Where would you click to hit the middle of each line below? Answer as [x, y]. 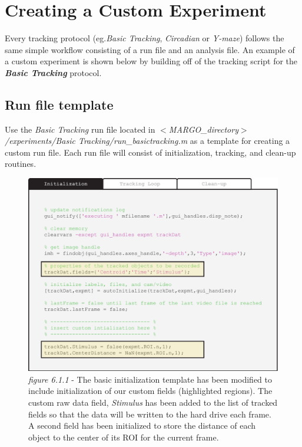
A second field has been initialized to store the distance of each [142, 425]
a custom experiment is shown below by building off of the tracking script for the [151, 61]
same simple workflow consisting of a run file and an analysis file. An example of [150, 49]
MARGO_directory [203, 129]
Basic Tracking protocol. [53, 72]
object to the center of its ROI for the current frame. [124, 437]
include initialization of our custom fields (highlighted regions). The [150, 391]
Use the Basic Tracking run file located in [80, 129]
